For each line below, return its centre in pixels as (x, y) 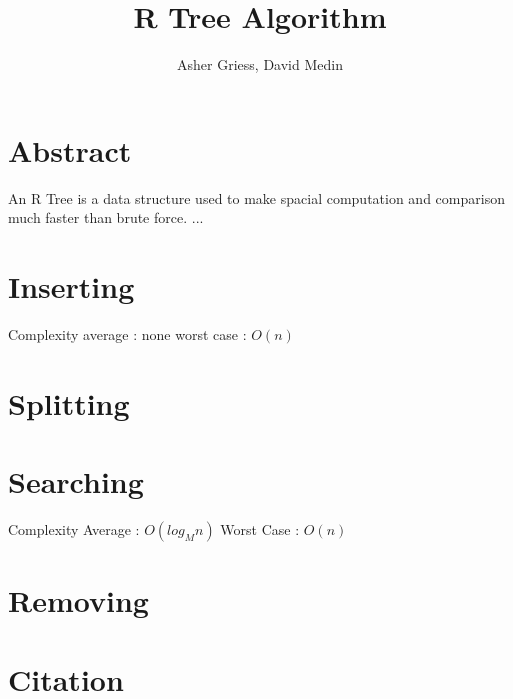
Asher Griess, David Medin (260, 64)
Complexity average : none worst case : (127, 333)
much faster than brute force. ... (106, 217)
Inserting (71, 286)
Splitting (69, 402)
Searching (76, 481)
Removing (78, 600)
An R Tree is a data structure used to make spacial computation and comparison (256, 197)
